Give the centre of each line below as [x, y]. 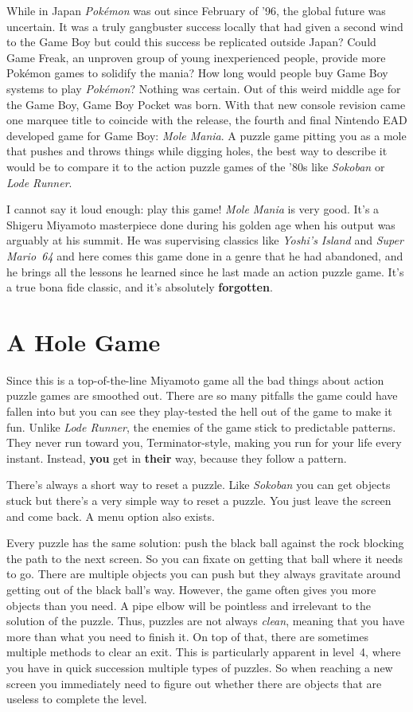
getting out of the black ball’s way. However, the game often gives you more [191, 589]
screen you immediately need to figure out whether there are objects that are [194, 683]
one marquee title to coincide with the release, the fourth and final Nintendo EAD [207, 120]
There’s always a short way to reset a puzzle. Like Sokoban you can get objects [199, 485]
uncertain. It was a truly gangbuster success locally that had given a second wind [205, 26]
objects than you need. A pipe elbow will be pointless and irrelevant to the [189, 605]
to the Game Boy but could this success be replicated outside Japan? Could [191, 42]
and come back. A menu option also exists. [111, 516]
